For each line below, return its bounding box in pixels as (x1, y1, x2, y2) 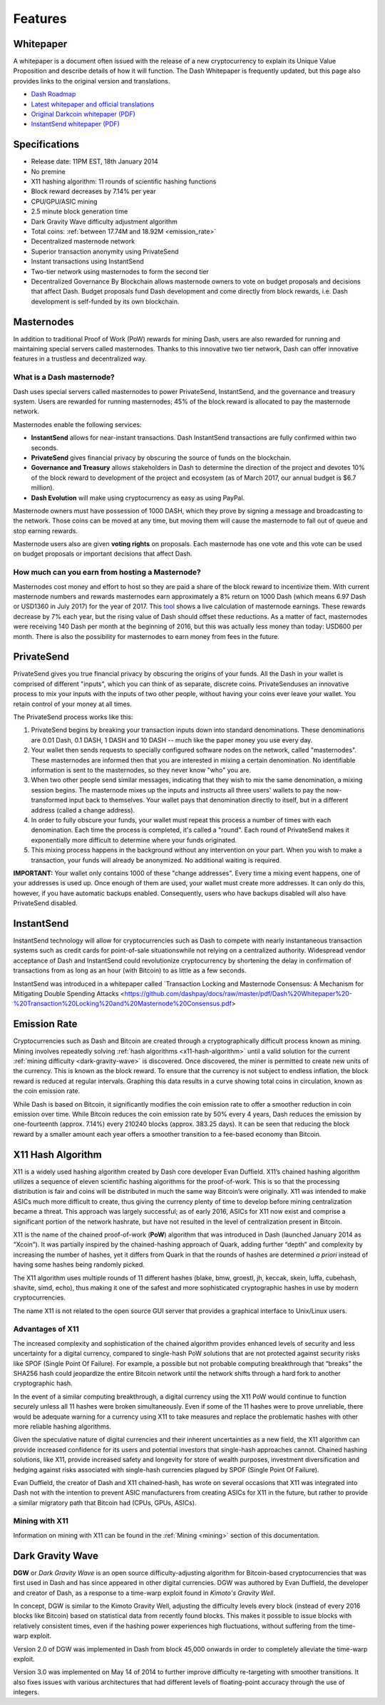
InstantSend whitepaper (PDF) (31, 120, 120, 129)
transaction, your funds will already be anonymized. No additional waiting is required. (31, 855, 282, 864)
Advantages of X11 (13, 1324, 79, 1334)
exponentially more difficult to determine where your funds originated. (31, 835, 237, 844)
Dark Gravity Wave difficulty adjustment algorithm (31, 217, 178, 226)
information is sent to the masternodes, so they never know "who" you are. (31, 765, 252, 774)
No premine (31, 167, 66, 176)
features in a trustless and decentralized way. (13, 354, 147, 363)
